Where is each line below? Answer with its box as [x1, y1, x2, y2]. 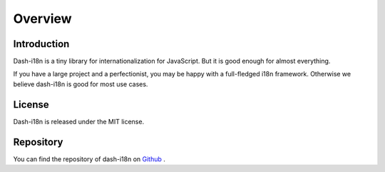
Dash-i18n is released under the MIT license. [13, 117, 145, 126]
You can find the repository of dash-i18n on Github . [13, 154, 165, 163]
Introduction [13, 38, 70, 50]
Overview [13, 11, 72, 26]
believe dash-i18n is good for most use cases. [13, 79, 148, 88]
